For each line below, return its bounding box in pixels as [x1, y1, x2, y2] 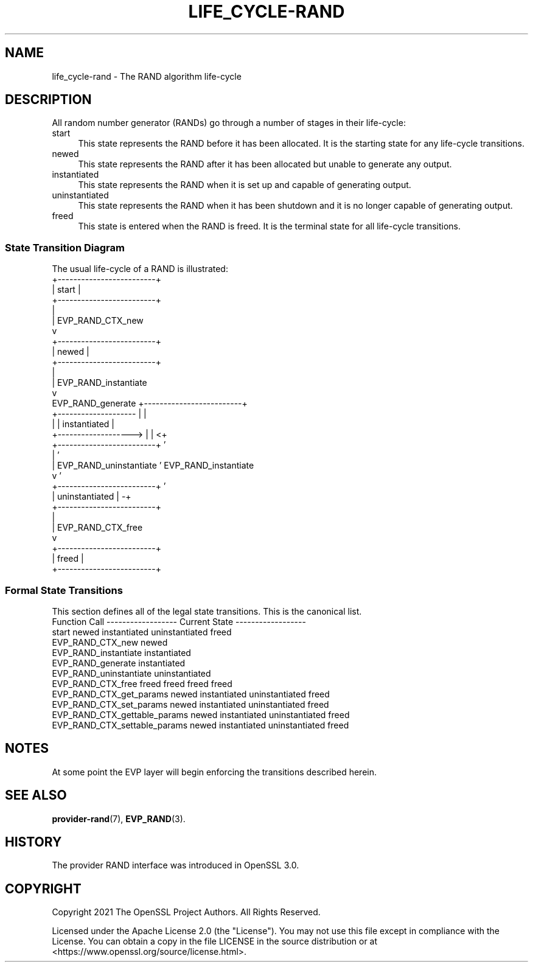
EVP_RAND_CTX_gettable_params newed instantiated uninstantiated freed [52, 709, 350, 720]
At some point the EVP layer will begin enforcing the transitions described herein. [52, 766, 377, 777]
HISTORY [5, 834, 62, 850]
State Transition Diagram [5, 241, 125, 254]
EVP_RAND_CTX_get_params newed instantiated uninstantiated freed [52, 688, 330, 699]
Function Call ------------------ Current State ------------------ [52, 616, 306, 627]
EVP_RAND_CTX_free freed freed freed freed [52, 678, 232, 689]
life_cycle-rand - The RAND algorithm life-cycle [52, 71, 242, 82]
